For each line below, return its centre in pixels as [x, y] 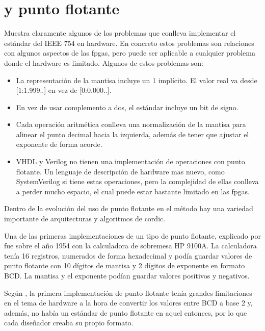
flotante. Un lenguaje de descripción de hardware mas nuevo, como [120, 171]
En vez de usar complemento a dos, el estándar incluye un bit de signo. [127, 107]
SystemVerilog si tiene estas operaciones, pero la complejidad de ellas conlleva [137, 181]
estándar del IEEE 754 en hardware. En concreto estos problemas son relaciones [129, 43]
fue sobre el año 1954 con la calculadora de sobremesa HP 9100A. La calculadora [130, 246]
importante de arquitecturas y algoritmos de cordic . [85, 219]
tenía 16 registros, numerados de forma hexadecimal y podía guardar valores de [128, 255]
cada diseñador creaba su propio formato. [69, 323]
